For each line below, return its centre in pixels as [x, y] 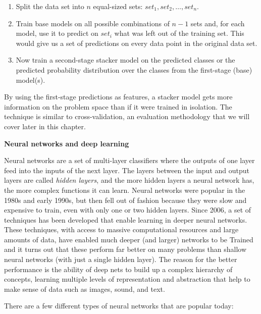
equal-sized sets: [118, 6]
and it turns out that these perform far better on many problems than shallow [125, 249]
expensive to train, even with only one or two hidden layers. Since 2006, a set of [128, 210]
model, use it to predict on [57, 33]
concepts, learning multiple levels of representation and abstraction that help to [127, 279]
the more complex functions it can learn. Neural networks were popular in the [125, 190]
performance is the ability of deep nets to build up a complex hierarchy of [118, 269]
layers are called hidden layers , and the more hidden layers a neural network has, [129, 180]
